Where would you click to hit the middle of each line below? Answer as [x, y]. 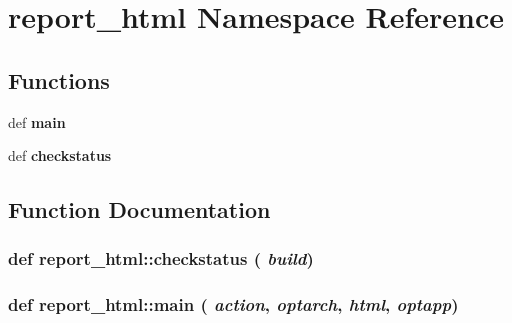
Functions [59, 79]
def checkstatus [60, 155]
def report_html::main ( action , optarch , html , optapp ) [233, 304]
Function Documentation [139, 209]
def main [37, 121]
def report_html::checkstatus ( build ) [161, 258]
